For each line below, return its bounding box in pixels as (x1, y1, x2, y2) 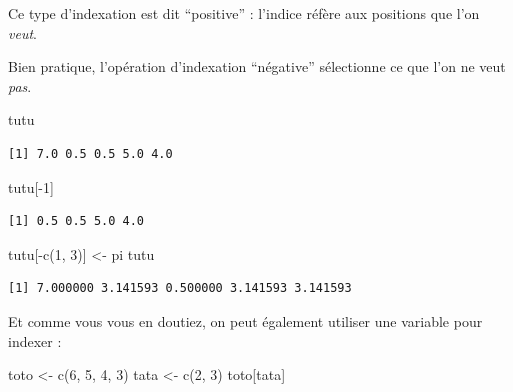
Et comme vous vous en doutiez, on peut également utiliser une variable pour (8, 310, 483, 331)
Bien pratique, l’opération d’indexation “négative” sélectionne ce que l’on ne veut (8, 56, 506, 77)
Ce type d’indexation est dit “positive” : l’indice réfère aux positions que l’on (8, 3, 480, 23)
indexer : (8, 330, 62, 351)
